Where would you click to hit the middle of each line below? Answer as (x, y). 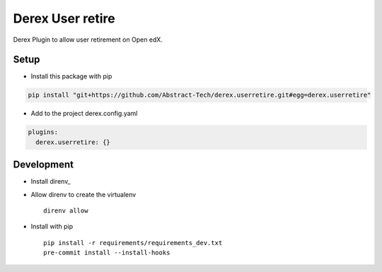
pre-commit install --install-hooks (107, 253)
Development (44, 165)
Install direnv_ (51, 182)
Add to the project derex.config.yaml (84, 114)
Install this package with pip (71, 76)
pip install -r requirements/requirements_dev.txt (133, 243)
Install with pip (52, 227)
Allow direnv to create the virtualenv (83, 194)
